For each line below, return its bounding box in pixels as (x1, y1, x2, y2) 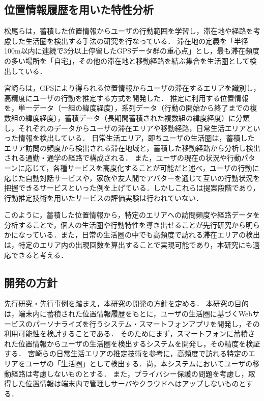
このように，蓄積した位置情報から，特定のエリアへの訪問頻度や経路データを (4, 209, 260, 220)
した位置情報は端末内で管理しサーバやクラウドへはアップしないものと (11, 378, 246, 389)
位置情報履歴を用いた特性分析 (4, 2, 154, 17)
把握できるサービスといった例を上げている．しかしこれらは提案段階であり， (4, 182, 260, 193)
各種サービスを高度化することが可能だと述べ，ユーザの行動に (53, 162, 259, 173)
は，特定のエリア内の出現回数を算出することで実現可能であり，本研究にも (4, 239, 253, 250)
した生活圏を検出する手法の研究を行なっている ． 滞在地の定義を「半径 (11, 35, 248, 46)
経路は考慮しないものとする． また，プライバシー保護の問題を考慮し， (11, 368, 248, 379)
